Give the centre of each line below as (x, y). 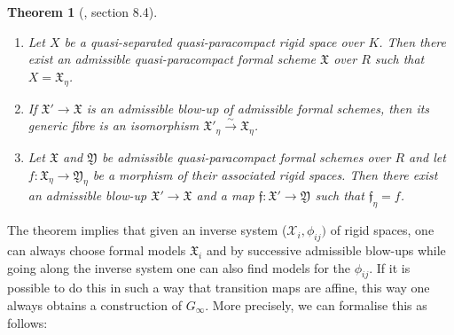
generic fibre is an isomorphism (113, 125)
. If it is (390, 267)
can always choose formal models (97, 249)
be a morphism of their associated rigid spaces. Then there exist (265, 174)
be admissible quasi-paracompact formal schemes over (246, 156)
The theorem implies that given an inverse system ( (147, 230)
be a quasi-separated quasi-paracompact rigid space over (214, 41)
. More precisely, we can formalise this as (316, 304)
